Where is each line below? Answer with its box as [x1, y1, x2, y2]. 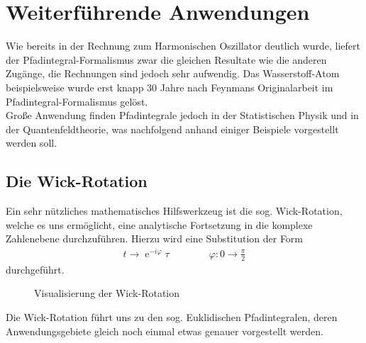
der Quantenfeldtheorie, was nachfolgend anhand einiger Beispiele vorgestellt [6, 121, 339, 136]
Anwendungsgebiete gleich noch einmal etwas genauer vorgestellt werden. [6, 323, 323, 338]
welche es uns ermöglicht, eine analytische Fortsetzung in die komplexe [6, 217, 313, 232]
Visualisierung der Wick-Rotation [34, 286, 180, 300]
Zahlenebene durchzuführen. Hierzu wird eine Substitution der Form [6, 231, 304, 246]
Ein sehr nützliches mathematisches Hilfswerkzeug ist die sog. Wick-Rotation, [6, 203, 343, 218]
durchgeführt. [6, 262, 65, 276]
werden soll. [6, 135, 57, 150]
